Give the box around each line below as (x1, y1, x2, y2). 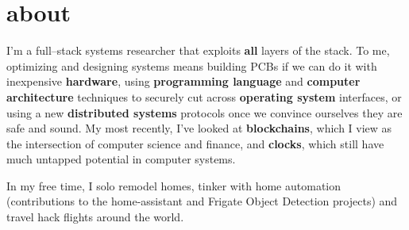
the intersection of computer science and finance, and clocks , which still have (6, 135, 384, 151)
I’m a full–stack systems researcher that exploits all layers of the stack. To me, (6, 42, 390, 59)
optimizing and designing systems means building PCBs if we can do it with (6, 57, 377, 74)
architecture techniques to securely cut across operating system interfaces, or (6, 88, 402, 105)
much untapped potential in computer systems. (6, 151, 236, 167)
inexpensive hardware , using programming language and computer (6, 73, 361, 90)
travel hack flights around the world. (6, 209, 184, 225)
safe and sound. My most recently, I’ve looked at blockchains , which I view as (6, 120, 392, 136)
